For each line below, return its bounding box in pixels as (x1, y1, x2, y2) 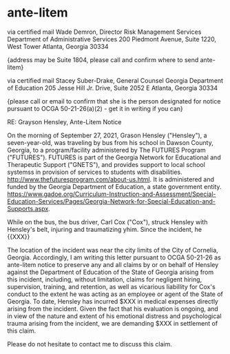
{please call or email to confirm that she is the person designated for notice (7, 97, 221, 105)
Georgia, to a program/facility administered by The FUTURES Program (7, 146, 206, 154)
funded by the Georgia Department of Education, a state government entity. (7, 182, 222, 190)
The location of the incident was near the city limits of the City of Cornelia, (7, 246, 218, 254)
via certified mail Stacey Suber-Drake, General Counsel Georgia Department (7, 76, 224, 84)
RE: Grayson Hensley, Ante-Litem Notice (7, 117, 122, 126)
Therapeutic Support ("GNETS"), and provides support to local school (7, 160, 205, 168)
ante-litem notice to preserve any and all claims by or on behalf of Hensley (7, 260, 219, 268)
